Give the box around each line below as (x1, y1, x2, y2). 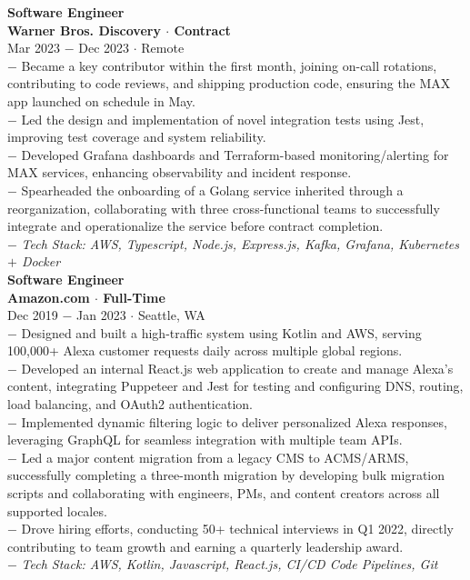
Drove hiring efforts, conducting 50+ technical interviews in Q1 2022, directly (21, 519, 454, 538)
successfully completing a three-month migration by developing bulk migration (7, 465, 445, 485)
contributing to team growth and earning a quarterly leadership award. (7, 536, 404, 555)
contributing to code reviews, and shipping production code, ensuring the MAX (7, 74, 451, 93)
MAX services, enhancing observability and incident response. (7, 163, 352, 182)
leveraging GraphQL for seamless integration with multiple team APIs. (7, 430, 403, 449)
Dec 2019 (7, 305, 58, 325)
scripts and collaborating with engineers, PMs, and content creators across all (7, 484, 440, 503)
